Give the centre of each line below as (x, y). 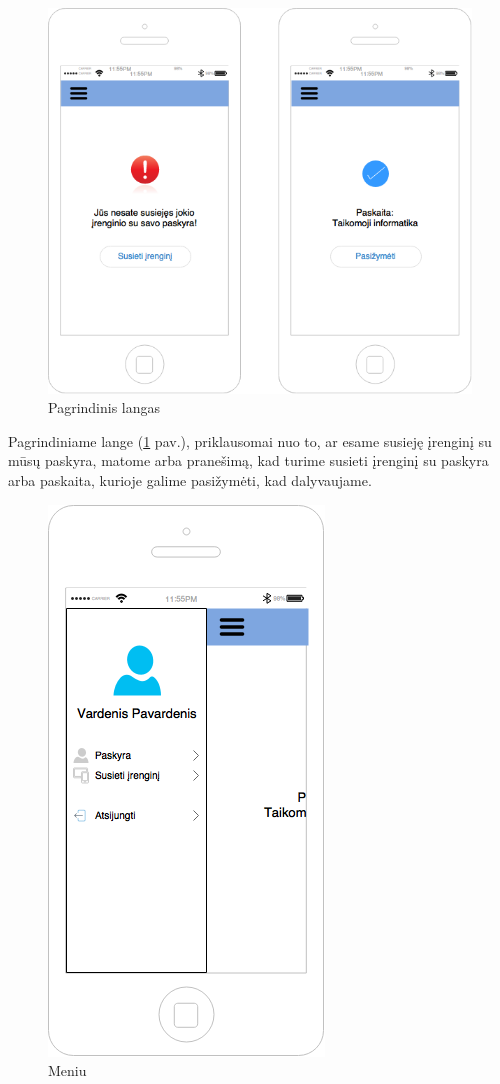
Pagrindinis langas (104, 407)
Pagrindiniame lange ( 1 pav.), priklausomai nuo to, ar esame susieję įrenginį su (250, 440)
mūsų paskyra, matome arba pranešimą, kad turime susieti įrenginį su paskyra (248, 460)
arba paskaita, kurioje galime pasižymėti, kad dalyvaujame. (190, 479)
